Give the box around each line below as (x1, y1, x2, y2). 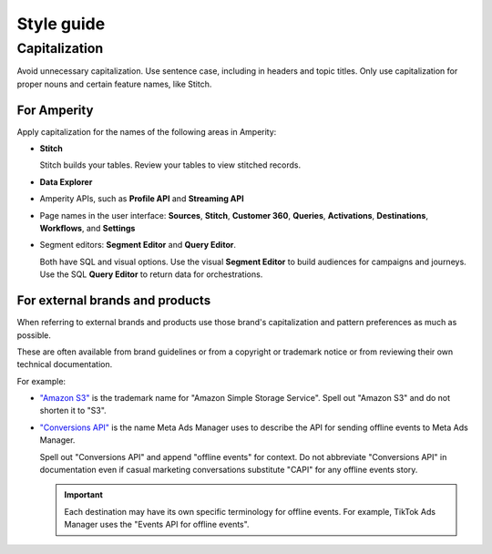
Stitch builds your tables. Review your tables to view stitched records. (39, 159, 302, 170)
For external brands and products (16, 292, 211, 309)
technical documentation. (16, 359, 113, 370)
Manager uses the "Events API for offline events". (64, 519, 250, 530)
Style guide (16, 14, 106, 34)
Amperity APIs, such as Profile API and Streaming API (39, 193, 245, 204)
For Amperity (16, 102, 94, 118)
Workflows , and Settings (39, 223, 136, 234)
